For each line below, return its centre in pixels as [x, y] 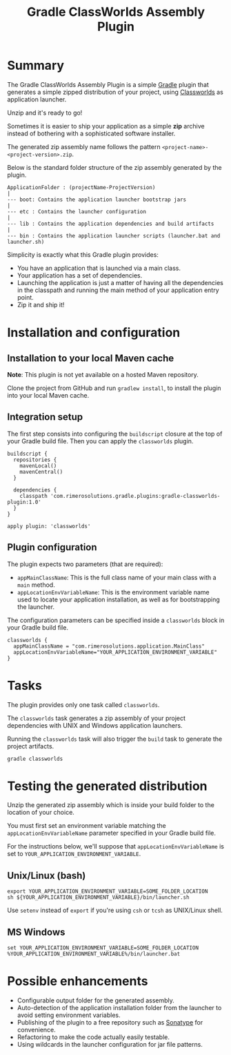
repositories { [35, 460]
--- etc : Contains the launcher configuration [77, 211]
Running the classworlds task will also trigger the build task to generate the [115, 739]
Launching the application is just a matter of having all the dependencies [120, 282]
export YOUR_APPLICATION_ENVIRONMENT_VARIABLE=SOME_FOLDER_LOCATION [108, 891]
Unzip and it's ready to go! [45, 113]
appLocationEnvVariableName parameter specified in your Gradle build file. [111, 833]
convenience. [37, 1030]
